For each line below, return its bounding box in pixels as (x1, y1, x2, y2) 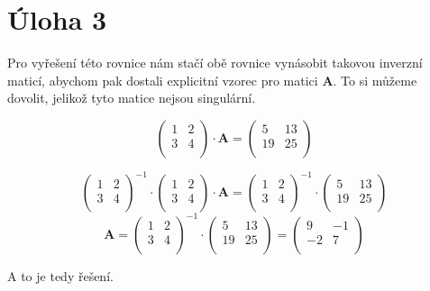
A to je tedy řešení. (7, 266, 114, 285)
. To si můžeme (333, 70, 417, 89)
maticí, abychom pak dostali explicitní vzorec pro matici (7, 70, 318, 89)
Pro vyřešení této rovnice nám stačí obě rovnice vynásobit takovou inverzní (7, 53, 423, 72)
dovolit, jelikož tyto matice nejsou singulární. (7, 88, 256, 107)
